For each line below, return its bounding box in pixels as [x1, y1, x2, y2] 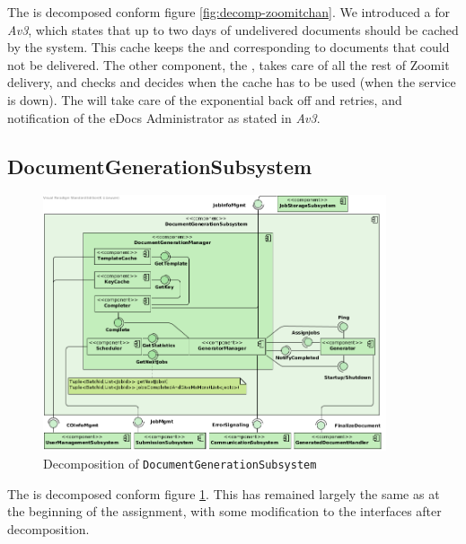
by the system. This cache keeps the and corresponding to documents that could [7, 38, 450, 57]
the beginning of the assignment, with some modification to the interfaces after [7, 502, 442, 521]
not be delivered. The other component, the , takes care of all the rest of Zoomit [7, 55, 450, 74]
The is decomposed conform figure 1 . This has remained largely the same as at [7, 484, 440, 503]
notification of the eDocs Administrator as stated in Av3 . [7, 108, 321, 127]
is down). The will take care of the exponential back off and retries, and [7, 90, 402, 109]
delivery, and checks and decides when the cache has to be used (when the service [7, 73, 456, 92]
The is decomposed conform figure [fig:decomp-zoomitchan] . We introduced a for [7, 3, 451, 21]
